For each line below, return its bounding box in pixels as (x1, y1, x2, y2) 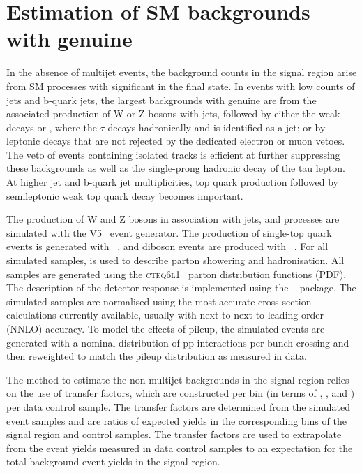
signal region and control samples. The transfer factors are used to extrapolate (6, 427, 342, 442)
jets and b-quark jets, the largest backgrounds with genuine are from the (6, 92, 317, 107)
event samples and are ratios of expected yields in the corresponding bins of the (6, 413, 347, 428)
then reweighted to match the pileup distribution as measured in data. (6, 349, 307, 363)
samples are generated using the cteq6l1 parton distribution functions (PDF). (6, 266, 347, 281)
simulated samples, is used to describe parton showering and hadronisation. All (6, 253, 345, 268)
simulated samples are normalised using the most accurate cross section (6, 293, 312, 308)
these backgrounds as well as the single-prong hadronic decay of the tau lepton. (6, 161, 345, 175)
